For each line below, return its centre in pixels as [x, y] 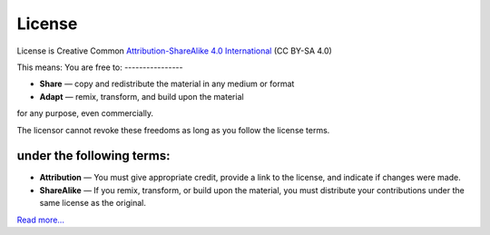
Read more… [41, 220]
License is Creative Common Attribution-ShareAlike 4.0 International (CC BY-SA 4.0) [175, 51]
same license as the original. [93, 203]
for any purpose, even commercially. [85, 113]
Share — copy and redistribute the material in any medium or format [167, 84]
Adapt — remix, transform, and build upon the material [142, 96]
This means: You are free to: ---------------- [100, 67]
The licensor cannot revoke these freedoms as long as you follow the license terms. [173, 130]
